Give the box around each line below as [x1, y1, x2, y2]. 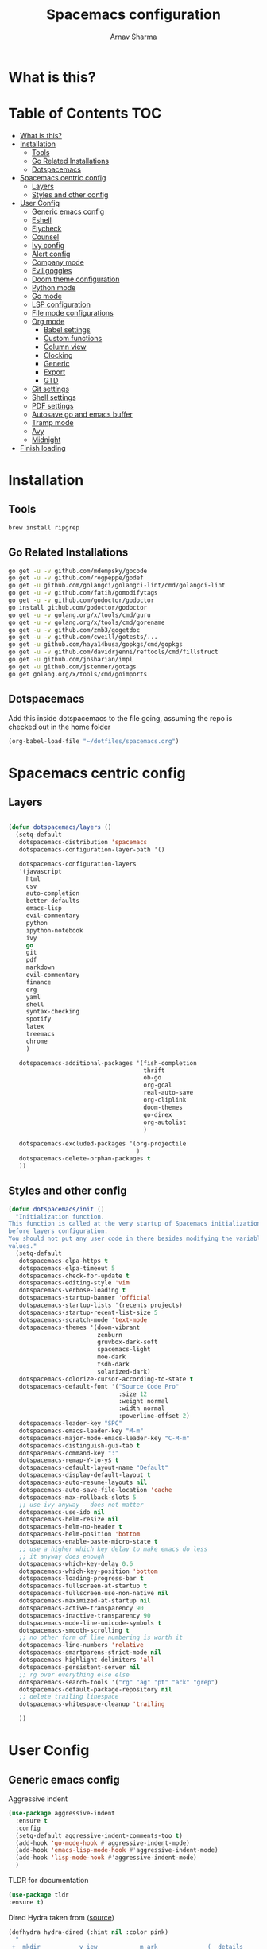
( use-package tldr [8, 1891, 69, 1899]
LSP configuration [31, 300, 91, 309]
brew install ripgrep [8, 523, 80, 532]
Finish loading [19, 443, 66, 452]
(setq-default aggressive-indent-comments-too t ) [15, 1831, 183, 1839]
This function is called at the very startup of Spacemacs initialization [8, 1220, 261, 1228]
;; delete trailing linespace [18, 1693, 119, 1701]
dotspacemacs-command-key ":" [18, 1449, 119, 1457]
